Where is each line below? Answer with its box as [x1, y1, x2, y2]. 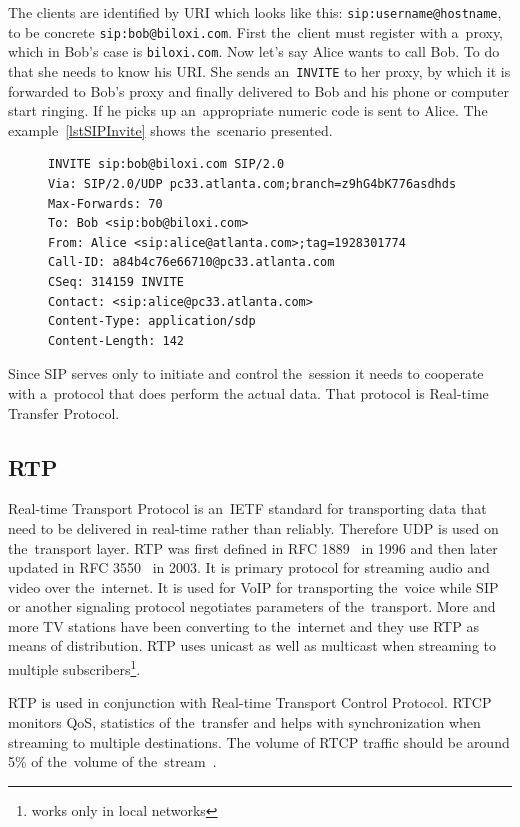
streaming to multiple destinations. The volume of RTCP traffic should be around [8, 731, 510, 752]
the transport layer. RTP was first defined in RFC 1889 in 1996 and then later [8, 537, 498, 558]
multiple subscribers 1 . [8, 656, 141, 679]
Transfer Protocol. [8, 402, 120, 423]
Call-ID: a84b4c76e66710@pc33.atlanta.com [48, 255, 335, 270]
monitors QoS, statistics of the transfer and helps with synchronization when [8, 711, 481, 732]
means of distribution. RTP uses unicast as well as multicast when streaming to [8, 635, 497, 656]
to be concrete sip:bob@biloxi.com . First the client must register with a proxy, [8, 21, 504, 42]
